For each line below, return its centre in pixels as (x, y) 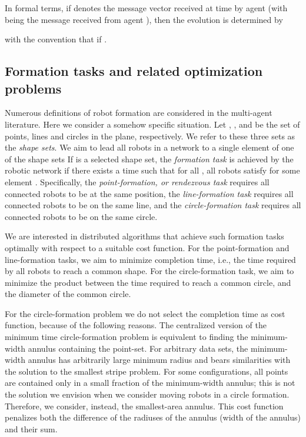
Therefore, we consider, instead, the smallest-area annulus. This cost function (144, 406)
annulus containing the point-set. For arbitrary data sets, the (138, 348)
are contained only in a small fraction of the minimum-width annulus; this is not (150, 383)
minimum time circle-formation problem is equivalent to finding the (127, 337)
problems (33, 88)
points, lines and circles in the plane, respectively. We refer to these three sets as (150, 136)
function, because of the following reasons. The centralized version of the (136, 325)
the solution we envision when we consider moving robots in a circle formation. (147, 394)
